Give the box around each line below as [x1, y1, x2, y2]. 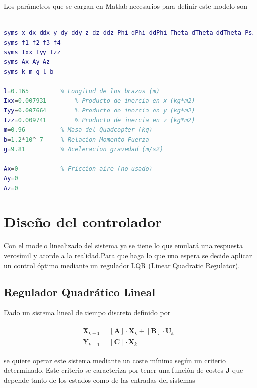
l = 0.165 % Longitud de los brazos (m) [4, 87, 160, 95]
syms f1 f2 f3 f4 [4, 39, 61, 46]
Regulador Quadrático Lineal [4, 284, 156, 299]
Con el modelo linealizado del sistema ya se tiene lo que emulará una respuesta [4, 240, 243, 251]
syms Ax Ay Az [4, 58, 50, 65]
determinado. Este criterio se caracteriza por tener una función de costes [4, 365, 224, 375]
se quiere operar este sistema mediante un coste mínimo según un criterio [4, 355, 226, 365]
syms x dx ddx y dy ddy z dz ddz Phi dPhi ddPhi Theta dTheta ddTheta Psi [4, 29, 256, 37]
